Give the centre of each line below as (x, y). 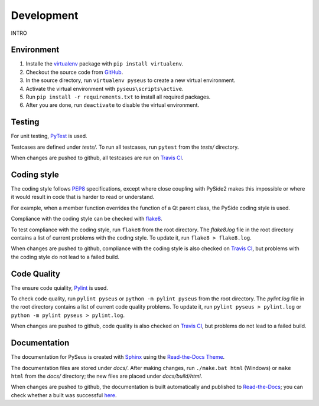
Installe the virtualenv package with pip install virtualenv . (105, 64)
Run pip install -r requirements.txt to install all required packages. (118, 97)
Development (45, 15)
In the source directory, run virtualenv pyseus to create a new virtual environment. (131, 80)
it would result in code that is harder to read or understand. (83, 197)
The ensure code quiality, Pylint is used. (60, 288)
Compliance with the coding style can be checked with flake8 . (87, 219)
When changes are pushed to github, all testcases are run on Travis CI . (97, 158)
